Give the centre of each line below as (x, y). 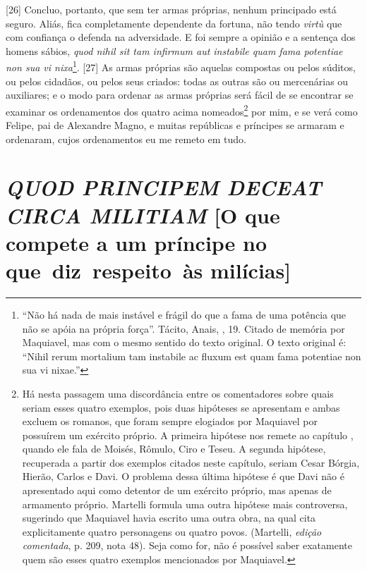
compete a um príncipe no (137, 242)
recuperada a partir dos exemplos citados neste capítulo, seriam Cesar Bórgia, (191, 462)
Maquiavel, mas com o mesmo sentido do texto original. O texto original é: (184, 342)
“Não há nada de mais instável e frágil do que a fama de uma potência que (184, 314)
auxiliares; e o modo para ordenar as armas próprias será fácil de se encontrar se (180, 95)
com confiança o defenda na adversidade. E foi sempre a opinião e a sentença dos (181, 37)
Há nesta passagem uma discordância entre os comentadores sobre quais (178, 393)
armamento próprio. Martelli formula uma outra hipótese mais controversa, (185, 504)
